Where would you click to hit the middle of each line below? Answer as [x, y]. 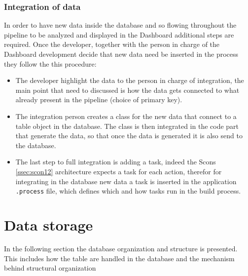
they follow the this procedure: [50, 63]
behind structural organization [50, 268]
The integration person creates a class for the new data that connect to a [126, 116]
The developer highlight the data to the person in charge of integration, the [130, 80]
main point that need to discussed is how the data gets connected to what [127, 90]
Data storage [49, 224]
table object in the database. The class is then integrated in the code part [127, 126]
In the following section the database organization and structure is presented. [121, 248]
